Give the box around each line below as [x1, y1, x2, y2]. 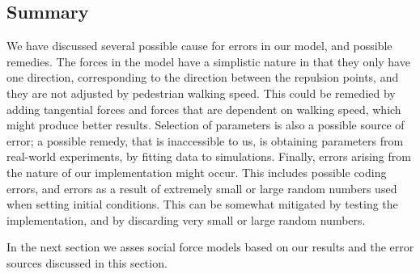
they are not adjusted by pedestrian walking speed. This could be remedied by [6, 84, 396, 101]
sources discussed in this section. [6, 254, 168, 271]
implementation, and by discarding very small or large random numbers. [6, 211, 366, 228]
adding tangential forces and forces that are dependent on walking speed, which [6, 100, 401, 117]
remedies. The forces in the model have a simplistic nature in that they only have [6, 53, 410, 70]
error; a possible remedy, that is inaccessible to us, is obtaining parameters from [6, 132, 404, 149]
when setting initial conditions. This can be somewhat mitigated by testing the [6, 196, 398, 213]
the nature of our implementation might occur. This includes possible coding [6, 163, 387, 180]
